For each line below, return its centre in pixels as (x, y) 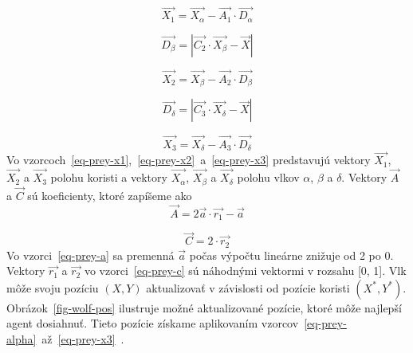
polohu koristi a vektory (109, 177)
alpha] (22, 339)
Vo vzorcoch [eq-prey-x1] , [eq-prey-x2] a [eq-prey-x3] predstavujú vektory (189, 160)
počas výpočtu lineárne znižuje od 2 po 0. (291, 255)
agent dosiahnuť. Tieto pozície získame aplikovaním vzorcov (153, 323)
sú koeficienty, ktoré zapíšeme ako (110, 195)
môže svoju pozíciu (53, 287)
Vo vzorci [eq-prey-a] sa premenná (90, 255)
